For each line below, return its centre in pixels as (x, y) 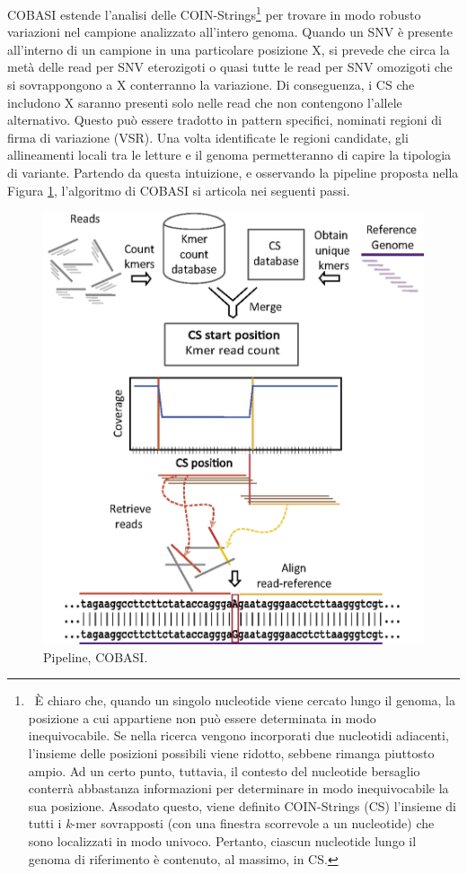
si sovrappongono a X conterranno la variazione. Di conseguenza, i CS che (211, 85)
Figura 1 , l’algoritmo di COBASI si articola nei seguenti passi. (179, 190)
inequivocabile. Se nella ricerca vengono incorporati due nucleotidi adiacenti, (238, 735)
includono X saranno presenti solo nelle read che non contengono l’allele (205, 102)
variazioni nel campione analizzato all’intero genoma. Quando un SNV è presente (230, 32)
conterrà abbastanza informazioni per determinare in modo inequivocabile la (238, 788)
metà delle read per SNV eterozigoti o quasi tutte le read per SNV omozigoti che (230, 67)
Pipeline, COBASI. (96, 656)
